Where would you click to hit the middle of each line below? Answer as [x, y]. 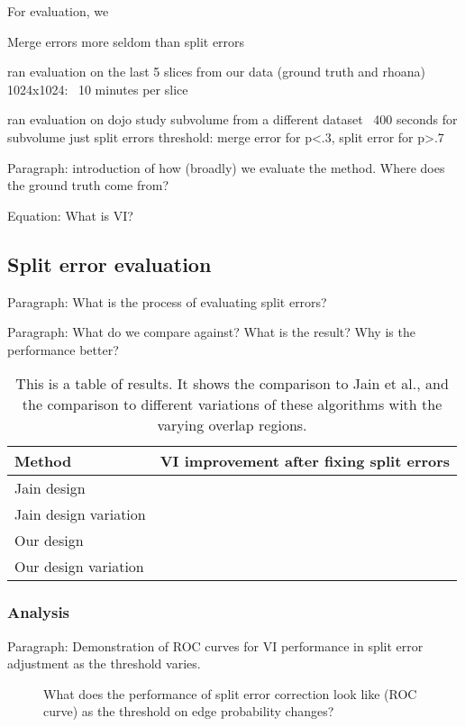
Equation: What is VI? [70, 215]
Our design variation [79, 567]
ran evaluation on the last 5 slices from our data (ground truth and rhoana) [217, 72]
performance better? [63, 349]
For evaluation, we [58, 11]
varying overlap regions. [232, 425]
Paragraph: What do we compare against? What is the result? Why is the [211, 332]
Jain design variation [80, 514]
